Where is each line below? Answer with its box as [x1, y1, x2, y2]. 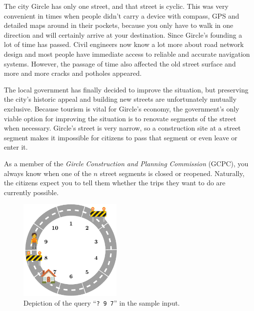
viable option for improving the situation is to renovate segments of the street [4, 113, 236, 123]
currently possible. [4, 187, 59, 197]
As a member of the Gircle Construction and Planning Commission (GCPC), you [4, 158, 249, 168]
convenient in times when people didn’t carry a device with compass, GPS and [4, 10, 239, 21]
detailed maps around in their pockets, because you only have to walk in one [4, 20, 233, 30]
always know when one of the [4, 168, 91, 178]
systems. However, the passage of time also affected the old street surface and [4, 58, 236, 68]
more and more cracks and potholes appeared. [4, 68, 142, 78]
